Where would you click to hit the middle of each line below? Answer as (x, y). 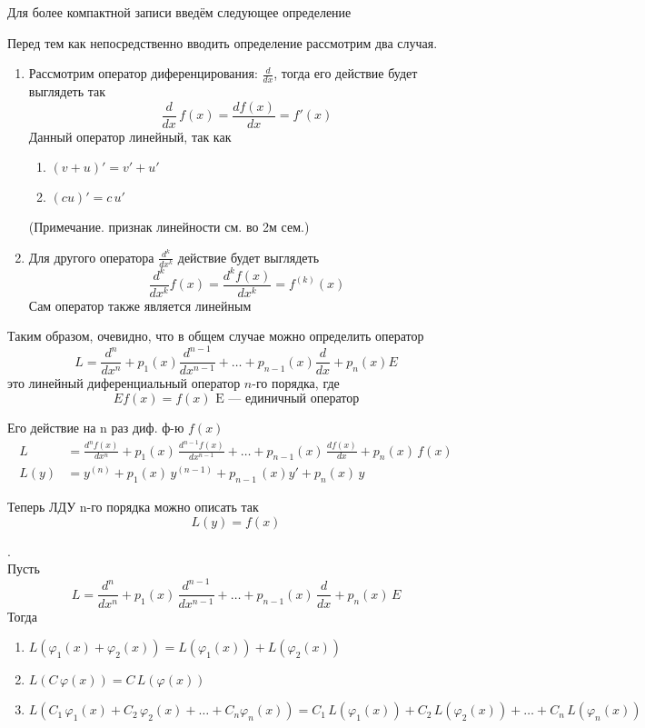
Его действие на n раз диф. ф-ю (96, 427)
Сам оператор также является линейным (140, 305)
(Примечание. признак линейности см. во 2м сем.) (169, 227)
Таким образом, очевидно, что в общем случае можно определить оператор (216, 336)
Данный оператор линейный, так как (130, 136)
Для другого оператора (91, 257)
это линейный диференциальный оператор (124, 383)
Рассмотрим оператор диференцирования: (143, 73)
